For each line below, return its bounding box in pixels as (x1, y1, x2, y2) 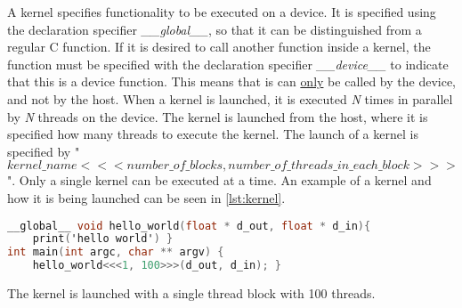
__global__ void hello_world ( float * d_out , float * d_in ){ (7, 219, 371, 232)
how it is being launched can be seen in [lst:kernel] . (7, 188, 286, 207)
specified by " (7, 142, 80, 160)
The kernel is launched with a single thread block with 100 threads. (7, 284, 376, 303)
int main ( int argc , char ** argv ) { (7, 246, 224, 259)
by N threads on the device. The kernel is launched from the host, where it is (7, 107, 428, 126)
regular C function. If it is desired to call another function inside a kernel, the (7, 37, 431, 56)
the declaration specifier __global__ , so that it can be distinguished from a (7, 20, 422, 38)
